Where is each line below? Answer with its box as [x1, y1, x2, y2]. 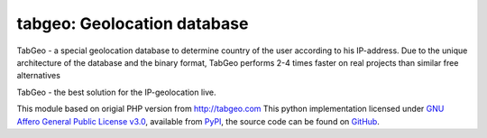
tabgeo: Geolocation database [16, 14, 249, 33]
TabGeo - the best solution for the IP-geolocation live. [16, 87, 216, 97]
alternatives [16, 70, 60, 81]
